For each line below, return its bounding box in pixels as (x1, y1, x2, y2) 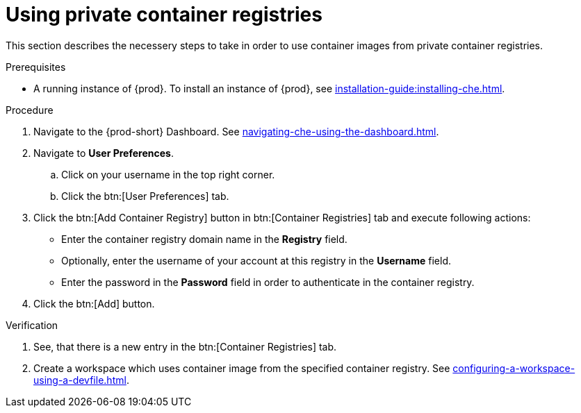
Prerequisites (6, 60, 66, 73)
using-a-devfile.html (33, 373, 126, 386)
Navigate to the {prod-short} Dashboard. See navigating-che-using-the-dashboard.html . (33, 125, 439, 137)
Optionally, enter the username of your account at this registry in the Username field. (61, 254, 452, 267)
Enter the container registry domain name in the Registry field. (61, 233, 347, 245)
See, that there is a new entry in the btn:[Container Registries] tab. (33, 340, 337, 353)
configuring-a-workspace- (452, 362, 575, 374)
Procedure (6, 103, 54, 116)
